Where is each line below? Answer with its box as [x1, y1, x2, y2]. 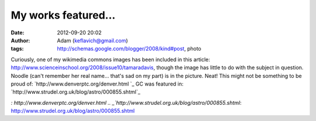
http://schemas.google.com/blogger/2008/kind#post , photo [57, 45, 201, 52]
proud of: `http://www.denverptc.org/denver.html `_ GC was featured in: [11, 80, 184, 87]
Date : [11, 29, 25, 36]
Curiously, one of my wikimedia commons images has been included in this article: [11, 56, 211, 63]
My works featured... [11, 9, 116, 22]
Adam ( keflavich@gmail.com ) [57, 37, 128, 44]
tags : [11, 45, 24, 52]
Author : [11, 37, 30, 44]
